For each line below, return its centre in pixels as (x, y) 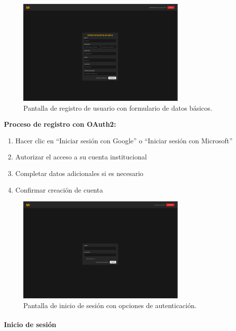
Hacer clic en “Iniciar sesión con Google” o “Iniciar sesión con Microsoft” (124, 140)
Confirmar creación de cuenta (59, 189)
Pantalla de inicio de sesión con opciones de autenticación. (110, 305)
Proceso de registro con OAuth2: (60, 124)
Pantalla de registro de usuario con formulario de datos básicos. (118, 107)
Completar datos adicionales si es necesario (79, 173)
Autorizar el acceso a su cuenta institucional (81, 157)
